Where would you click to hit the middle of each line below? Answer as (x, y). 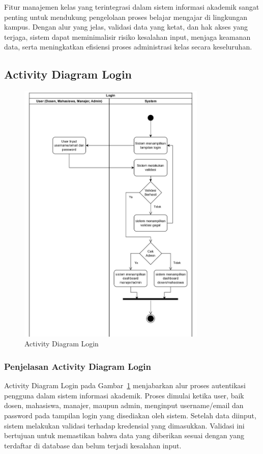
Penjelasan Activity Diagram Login (78, 366)
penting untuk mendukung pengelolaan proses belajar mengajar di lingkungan (126, 17)
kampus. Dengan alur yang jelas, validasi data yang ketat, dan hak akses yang (126, 27)
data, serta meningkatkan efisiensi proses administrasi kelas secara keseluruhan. (128, 47)
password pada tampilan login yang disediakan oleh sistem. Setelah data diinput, (130, 415)
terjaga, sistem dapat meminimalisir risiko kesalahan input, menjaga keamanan (127, 36)
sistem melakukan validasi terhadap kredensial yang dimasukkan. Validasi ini (124, 425)
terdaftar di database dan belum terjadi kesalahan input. (93, 445)
